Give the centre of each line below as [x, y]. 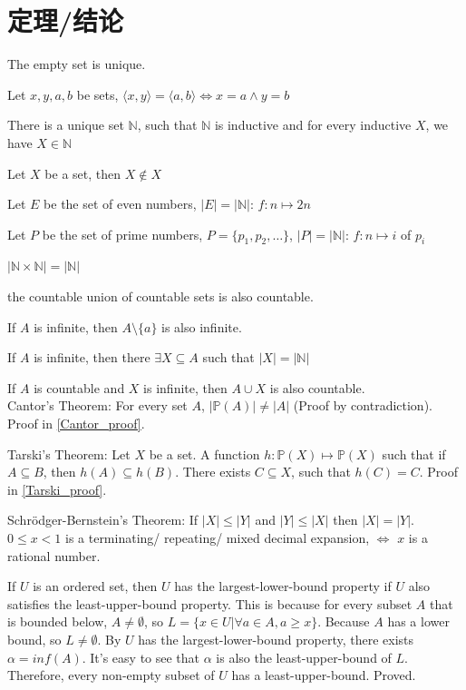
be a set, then [83, 173]
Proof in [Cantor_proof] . [76, 424]
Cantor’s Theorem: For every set [97, 405]
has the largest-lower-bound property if [283, 586]
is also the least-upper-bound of [304, 657]
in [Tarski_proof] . [57, 489]
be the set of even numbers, [120, 204]
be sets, [97, 94]
